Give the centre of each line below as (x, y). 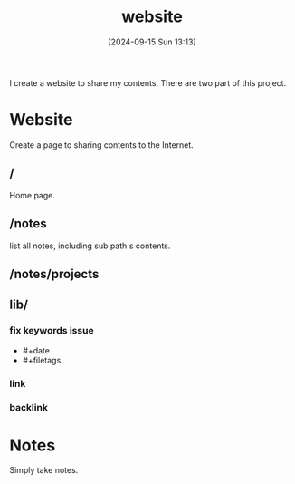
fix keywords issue (52, 331)
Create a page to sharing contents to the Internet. (102, 145)
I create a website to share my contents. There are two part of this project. (148, 82)
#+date (36, 350)
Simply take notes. (44, 470)
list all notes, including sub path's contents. (90, 246)
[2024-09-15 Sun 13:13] (152, 42)
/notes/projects (54, 274)
